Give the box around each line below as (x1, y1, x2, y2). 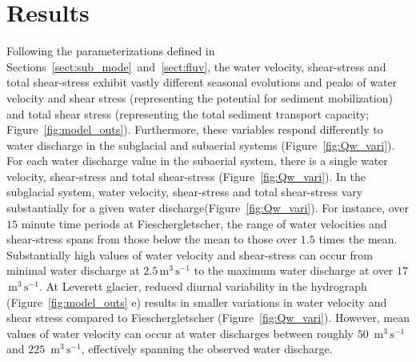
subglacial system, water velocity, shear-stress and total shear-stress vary (6, 183, 363, 200)
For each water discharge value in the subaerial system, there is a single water (6, 152, 388, 169)
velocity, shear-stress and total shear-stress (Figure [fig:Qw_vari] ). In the (6, 167, 366, 184)
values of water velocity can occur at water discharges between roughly (6, 324, 354, 341)
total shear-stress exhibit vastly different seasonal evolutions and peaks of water (6, 74, 398, 90)
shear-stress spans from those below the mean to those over (6, 231, 298, 247)
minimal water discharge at (6, 262, 140, 279)
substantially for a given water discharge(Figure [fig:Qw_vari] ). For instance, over (6, 199, 410, 216)
